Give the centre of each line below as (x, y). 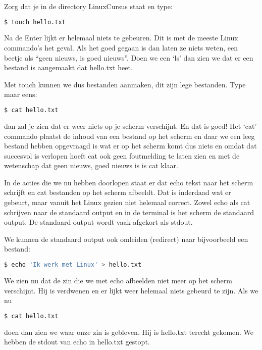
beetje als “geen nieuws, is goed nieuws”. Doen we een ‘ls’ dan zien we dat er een (129, 57)
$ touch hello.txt (35, 22)
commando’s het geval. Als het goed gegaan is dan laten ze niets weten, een (121, 48)
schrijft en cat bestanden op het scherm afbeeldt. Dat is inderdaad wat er (118, 192)
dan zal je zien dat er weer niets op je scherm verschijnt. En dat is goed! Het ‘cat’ (130, 126)
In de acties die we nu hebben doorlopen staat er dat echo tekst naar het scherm (129, 182)
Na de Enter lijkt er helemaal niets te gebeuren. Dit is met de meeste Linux (121, 38)
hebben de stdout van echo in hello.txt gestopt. (77, 342)
